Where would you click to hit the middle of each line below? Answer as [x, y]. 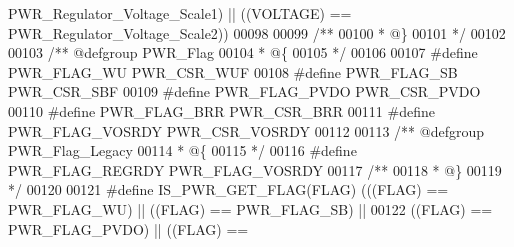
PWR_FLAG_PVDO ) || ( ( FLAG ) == [128, 228]
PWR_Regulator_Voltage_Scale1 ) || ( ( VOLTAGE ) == [180, 13]
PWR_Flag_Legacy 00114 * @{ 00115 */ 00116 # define [182, 150]
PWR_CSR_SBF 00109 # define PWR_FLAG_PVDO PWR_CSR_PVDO [244, 91]
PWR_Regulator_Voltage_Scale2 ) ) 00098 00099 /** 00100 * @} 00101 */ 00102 [257, 32]
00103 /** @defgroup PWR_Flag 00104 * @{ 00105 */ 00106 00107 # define [243, 52]
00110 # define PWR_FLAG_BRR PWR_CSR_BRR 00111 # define [221, 110]
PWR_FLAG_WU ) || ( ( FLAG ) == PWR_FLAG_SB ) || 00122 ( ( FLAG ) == [250, 208]
